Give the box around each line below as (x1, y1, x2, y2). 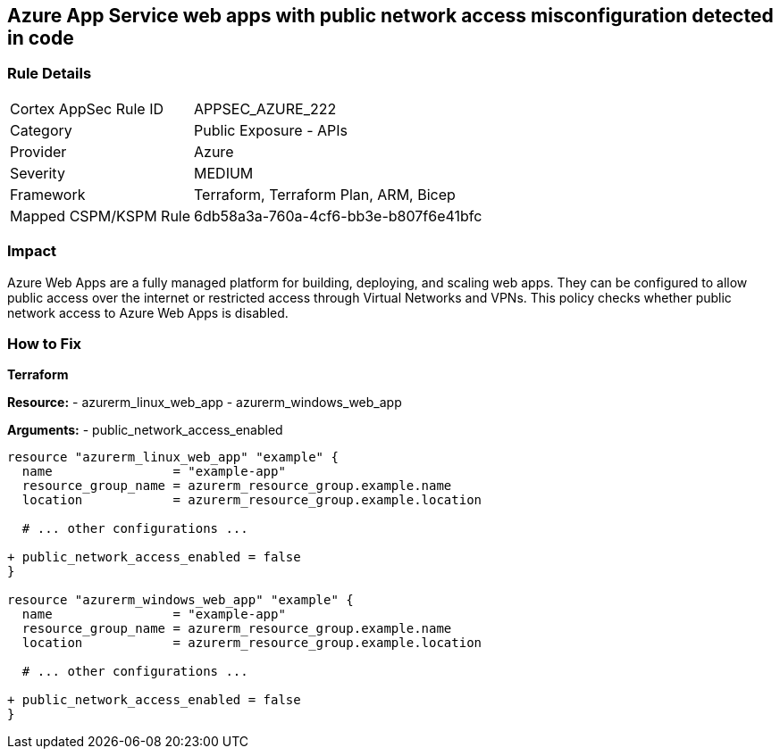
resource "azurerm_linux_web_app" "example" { (7, 450, 339, 465)
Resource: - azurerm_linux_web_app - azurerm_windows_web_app (7, 395, 402, 411)
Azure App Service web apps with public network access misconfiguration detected (7, 4, 774, 27)
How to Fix (7, 334, 82, 353)
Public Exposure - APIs (194, 120, 348, 139)
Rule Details (7, 64, 92, 83)
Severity (10, 163, 65, 182)
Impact (7, 242, 57, 261)
